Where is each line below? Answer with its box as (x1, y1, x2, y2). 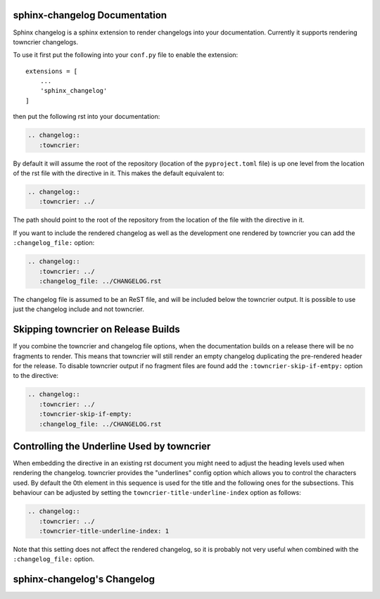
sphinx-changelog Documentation (13, 9, 167, 21)
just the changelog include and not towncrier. (13, 305, 144, 313)
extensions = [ (25, 67, 78, 75)
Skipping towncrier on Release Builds (13, 324, 180, 336)
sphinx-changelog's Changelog (13, 574, 155, 586)
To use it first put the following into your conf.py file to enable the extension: (13, 51, 239, 59)
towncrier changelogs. (13, 37, 79, 46)
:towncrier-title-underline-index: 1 (39, 527, 169, 535)
